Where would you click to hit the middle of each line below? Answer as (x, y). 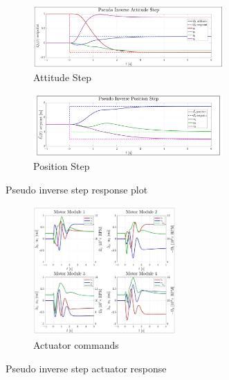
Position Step (62, 166)
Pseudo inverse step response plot (77, 189)
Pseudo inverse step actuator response (86, 368)
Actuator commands (76, 344)
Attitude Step (63, 77)
